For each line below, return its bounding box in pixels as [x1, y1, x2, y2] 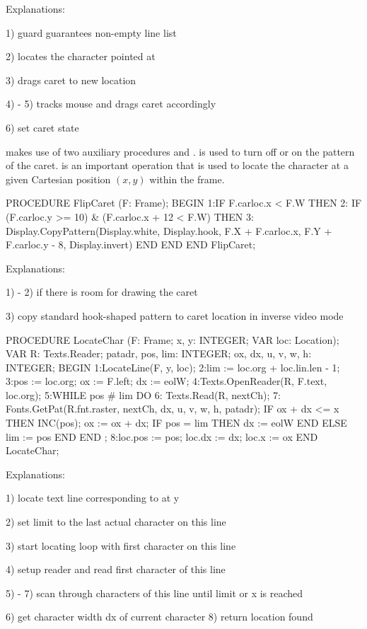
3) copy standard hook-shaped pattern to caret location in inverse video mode [6, 308, 344, 323]
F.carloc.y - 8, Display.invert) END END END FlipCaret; [6, 237, 256, 252]
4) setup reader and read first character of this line [6, 562, 226, 577]
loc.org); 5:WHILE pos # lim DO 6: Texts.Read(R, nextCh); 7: [6, 387, 281, 402]
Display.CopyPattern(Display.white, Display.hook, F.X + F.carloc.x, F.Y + [6, 223, 332, 238]
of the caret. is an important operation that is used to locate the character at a [6, 158, 349, 173]
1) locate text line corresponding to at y [6, 490, 180, 505]
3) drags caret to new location [6, 72, 136, 87]
